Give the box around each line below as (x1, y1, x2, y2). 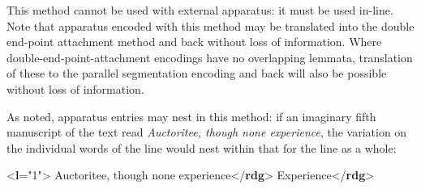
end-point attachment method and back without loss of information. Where (6, 33, 382, 50)
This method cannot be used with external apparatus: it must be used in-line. (6, 2, 393, 18)
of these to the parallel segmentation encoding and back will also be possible (6, 65, 387, 82)
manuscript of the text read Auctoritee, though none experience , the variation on (6, 124, 407, 141)
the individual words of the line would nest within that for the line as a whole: (6, 139, 397, 156)
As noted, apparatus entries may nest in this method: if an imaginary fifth (6, 107, 376, 124)
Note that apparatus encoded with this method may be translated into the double (6, 17, 415, 34)
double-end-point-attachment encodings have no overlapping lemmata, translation (6, 48, 413, 65)
